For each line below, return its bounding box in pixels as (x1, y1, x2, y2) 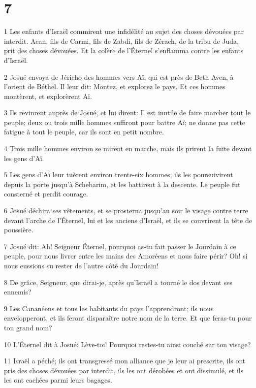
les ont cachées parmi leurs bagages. (4, 375, 112, 385)
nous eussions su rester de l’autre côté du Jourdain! (4, 260, 159, 270)
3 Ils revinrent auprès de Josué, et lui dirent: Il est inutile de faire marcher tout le (4, 107, 251, 118)
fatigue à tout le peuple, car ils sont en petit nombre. (4, 127, 164, 137)
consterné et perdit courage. (4, 189, 88, 199)
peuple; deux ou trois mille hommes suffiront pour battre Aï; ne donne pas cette (4, 117, 246, 127)
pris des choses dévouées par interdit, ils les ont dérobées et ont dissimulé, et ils (4, 365, 244, 375)
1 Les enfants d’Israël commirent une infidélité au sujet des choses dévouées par (4, 26, 244, 36)
